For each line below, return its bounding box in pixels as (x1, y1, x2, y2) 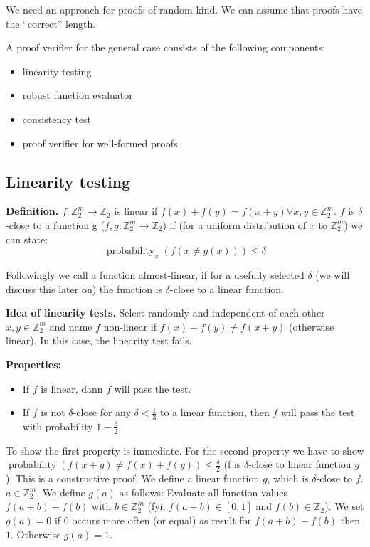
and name (49, 319, 92, 334)
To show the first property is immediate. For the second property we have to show (6, 442, 364, 457)
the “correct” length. (6, 16, 96, 31)
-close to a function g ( (6, 217, 105, 232)
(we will (315, 267, 350, 282)
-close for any (73, 405, 131, 420)
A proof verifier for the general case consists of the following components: (6, 40, 325, 55)
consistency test (22, 111, 92, 126)
